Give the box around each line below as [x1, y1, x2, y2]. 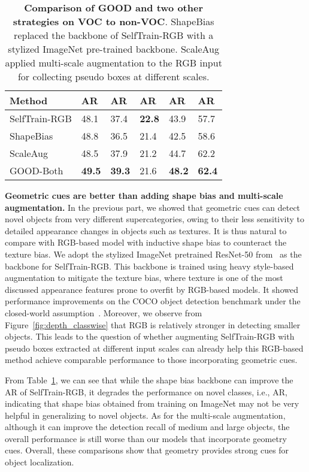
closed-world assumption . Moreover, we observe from [5, 306, 202, 319]
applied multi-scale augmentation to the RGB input [5, 56, 222, 69]
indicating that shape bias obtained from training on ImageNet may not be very [5, 397, 299, 410]
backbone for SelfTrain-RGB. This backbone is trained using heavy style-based [5, 259, 294, 272]
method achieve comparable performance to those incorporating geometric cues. [5, 353, 298, 366]
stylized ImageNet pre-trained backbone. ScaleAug [8, 42, 219, 56]
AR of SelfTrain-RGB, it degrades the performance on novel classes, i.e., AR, [5, 385, 287, 398]
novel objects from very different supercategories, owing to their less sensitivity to [5, 213, 305, 225]
